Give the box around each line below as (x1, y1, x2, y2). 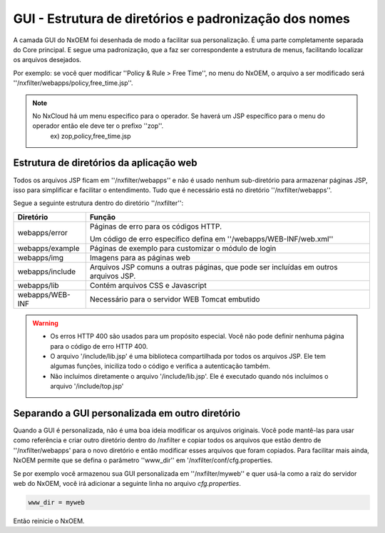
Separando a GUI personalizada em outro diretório (13, 407, 241, 419)
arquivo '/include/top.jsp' (50, 382, 124, 391)
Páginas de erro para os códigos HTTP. (89, 221, 222, 231)
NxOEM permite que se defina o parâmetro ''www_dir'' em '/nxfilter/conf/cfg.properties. (13, 456, 273, 464)
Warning (32, 319, 58, 327)
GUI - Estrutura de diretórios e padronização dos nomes (13, 11, 351, 26)
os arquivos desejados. (13, 56, 82, 64)
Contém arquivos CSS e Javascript (89, 280, 207, 290)
